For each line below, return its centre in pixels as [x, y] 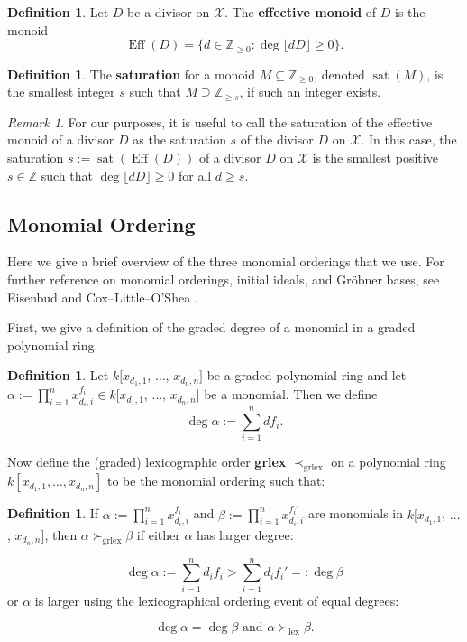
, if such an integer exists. [310, 92]
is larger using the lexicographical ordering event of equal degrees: [217, 600]
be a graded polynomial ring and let [307, 375]
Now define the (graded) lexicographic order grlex [147, 462]
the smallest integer [61, 92]
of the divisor [277, 140]
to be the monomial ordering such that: [216, 481]
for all [195, 175]
